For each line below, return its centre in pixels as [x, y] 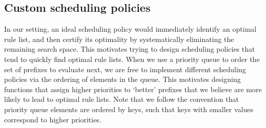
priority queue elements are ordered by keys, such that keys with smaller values [129, 109]
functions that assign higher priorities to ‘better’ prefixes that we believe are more [133, 89]
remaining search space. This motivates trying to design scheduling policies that [130, 49]
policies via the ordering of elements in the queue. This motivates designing [122, 79]
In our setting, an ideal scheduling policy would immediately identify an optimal [130, 29]
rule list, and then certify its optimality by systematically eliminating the [119, 39]
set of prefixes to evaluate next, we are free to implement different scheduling [125, 69]
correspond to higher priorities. [53, 119]
